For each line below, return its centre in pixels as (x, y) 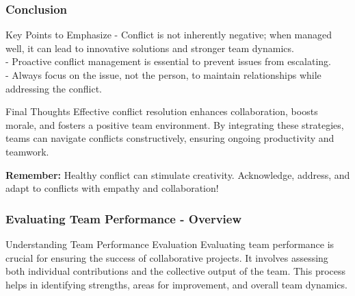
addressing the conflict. (54, 88)
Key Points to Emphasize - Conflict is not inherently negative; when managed (169, 35)
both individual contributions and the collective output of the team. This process (176, 271)
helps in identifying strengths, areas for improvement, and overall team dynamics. (176, 284)
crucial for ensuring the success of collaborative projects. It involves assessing (167, 257)
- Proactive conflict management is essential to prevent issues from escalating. (168, 61)
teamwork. (27, 151)
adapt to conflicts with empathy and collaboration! (112, 188)
